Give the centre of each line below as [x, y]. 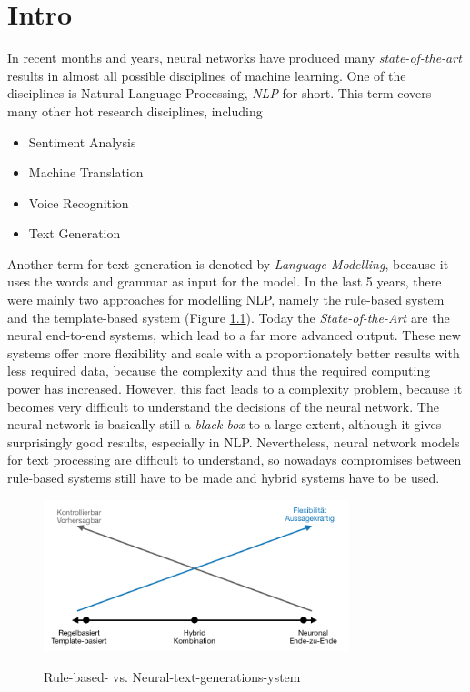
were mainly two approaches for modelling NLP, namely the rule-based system [226, 300]
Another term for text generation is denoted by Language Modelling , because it [228, 263]
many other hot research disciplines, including [135, 110]
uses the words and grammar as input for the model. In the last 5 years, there [225, 281]
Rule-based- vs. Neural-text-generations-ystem [172, 676]
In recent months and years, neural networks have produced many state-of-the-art [235, 58]
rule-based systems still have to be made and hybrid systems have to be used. [224, 477]
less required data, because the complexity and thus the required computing [219, 371]
